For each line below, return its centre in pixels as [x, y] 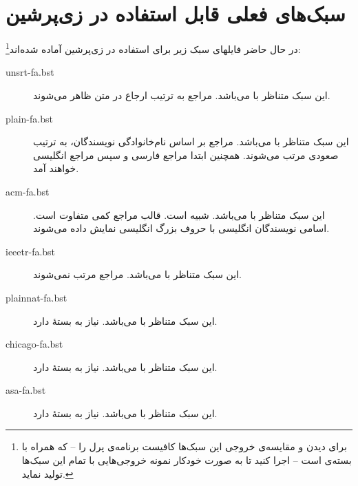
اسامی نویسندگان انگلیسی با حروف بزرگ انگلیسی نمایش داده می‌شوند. [181, 228]
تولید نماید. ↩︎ [48, 473]
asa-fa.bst [26, 390]
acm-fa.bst [28, 191]
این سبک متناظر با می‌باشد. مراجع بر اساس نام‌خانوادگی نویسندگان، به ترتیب [191, 141]
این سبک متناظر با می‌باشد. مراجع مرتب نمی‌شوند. [137, 274]
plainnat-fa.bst [36, 297]
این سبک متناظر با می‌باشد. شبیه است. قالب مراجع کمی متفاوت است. [179, 214]
